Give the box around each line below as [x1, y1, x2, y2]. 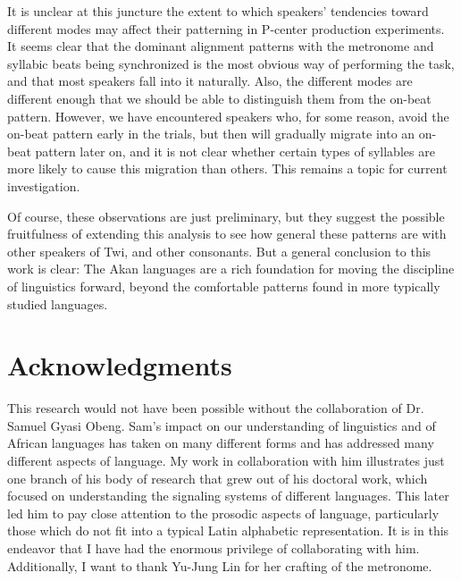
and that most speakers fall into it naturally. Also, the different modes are [7, 72, 413, 90]
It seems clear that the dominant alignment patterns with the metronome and [7, 37, 434, 55]
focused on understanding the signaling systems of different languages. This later [7, 486, 449, 505]
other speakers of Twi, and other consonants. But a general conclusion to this [7, 241, 432, 260]
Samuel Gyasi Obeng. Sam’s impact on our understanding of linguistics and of [7, 416, 436, 434]
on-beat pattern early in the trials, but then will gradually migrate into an [7, 124, 415, 143]
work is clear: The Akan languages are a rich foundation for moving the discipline [7, 259, 455, 278]
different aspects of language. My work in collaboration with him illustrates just [7, 451, 445, 469]
